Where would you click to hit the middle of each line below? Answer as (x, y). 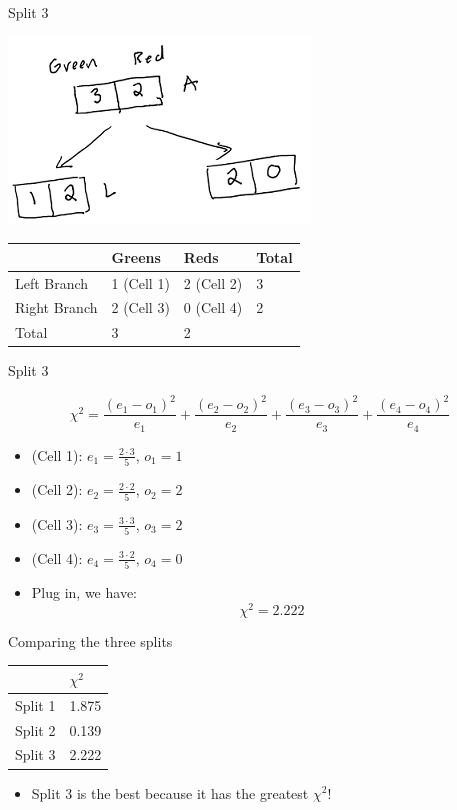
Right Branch (56, 307)
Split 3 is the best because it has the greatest (170, 792)
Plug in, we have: (84, 592)
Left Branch (52, 282)
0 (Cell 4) (213, 307)
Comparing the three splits (90, 640)
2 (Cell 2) (213, 282)
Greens (136, 256)
